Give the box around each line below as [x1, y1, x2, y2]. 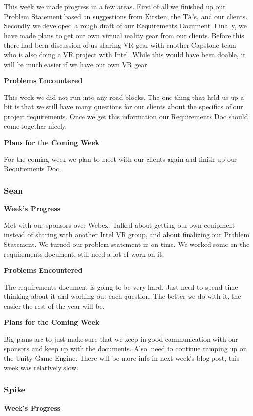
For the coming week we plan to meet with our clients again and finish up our [4, 153, 237, 164]
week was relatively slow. [4, 362, 79, 372]
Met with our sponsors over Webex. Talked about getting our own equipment [4, 220, 235, 230]
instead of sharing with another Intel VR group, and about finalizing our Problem [4, 229, 250, 240]
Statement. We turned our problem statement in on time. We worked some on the [4, 239, 250, 249]
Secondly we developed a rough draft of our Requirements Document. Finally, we [4, 21, 247, 31]
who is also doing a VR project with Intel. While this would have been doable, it [4, 49, 246, 59]
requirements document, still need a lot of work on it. [4, 248, 164, 259]
